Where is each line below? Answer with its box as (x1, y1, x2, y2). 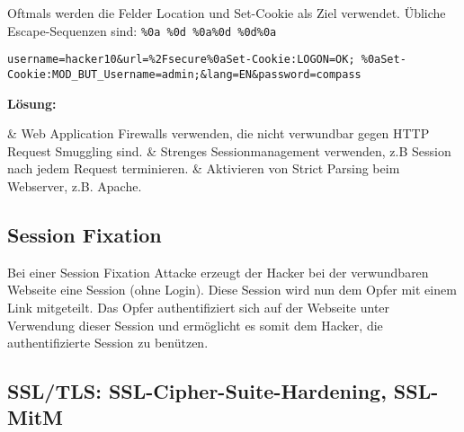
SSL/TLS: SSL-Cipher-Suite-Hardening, (7, 377, 387, 405)
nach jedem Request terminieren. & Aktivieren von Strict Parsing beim (7, 159, 400, 178)
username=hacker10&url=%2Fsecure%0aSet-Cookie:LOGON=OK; (7, 53, 355, 66)
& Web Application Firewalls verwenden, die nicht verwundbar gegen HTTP (7, 124, 430, 143)
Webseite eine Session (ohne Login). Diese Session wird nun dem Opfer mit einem (7, 280, 457, 299)
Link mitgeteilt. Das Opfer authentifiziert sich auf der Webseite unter (7, 297, 390, 316)
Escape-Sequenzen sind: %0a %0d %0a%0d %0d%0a (7, 21, 277, 40)
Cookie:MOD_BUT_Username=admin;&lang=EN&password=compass (7, 67, 361, 81)
